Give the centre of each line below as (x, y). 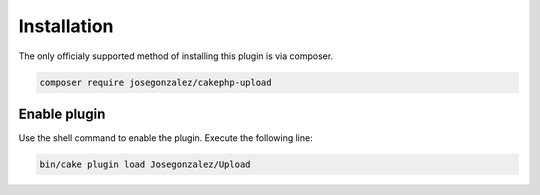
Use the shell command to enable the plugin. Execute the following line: (166, 138)
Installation (66, 26)
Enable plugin (62, 113)
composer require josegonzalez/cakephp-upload (155, 82)
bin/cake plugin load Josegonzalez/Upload (145, 164)
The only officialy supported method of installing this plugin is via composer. (176, 56)
